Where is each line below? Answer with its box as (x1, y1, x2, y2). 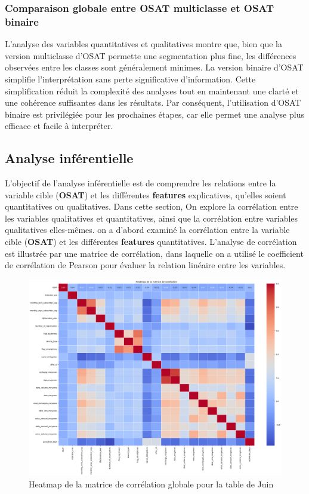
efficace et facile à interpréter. (5, 119, 113, 132)
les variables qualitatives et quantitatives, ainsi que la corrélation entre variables (5, 211, 298, 224)
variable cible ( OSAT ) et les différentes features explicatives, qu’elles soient (5, 188, 286, 201)
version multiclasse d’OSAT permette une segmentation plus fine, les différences (5, 49, 296, 62)
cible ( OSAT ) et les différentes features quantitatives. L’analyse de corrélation (5, 235, 297, 248)
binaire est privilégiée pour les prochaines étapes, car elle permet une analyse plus (5, 108, 304, 120)
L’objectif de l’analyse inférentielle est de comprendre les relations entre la (5, 177, 276, 189)
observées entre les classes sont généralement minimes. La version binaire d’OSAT (5, 61, 304, 73)
